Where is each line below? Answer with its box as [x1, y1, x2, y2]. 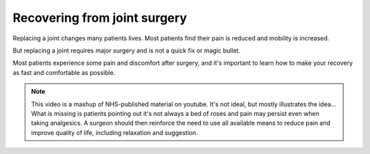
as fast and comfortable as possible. [12, 68, 116, 76]
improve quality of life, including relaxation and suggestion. [31, 128, 198, 136]
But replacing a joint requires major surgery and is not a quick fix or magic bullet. [12, 46, 241, 55]
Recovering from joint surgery [12, 10, 188, 25]
